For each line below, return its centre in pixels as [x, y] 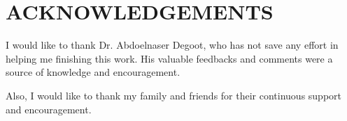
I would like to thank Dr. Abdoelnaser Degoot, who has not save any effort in [172, 45]
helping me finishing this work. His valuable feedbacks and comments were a [169, 58]
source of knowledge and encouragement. [93, 72]
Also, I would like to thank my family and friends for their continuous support [174, 95]
